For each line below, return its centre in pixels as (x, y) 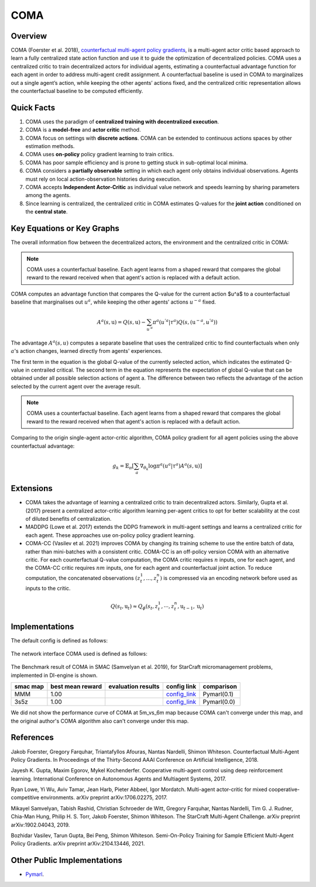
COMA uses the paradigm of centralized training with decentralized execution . (122, 121)
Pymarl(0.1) (218, 695)
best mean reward (76, 686)
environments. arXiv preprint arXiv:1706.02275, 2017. (104, 797)
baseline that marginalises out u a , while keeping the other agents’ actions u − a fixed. (114, 302)
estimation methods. (50, 146)
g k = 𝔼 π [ (123, 466)
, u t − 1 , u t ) (191, 607)
